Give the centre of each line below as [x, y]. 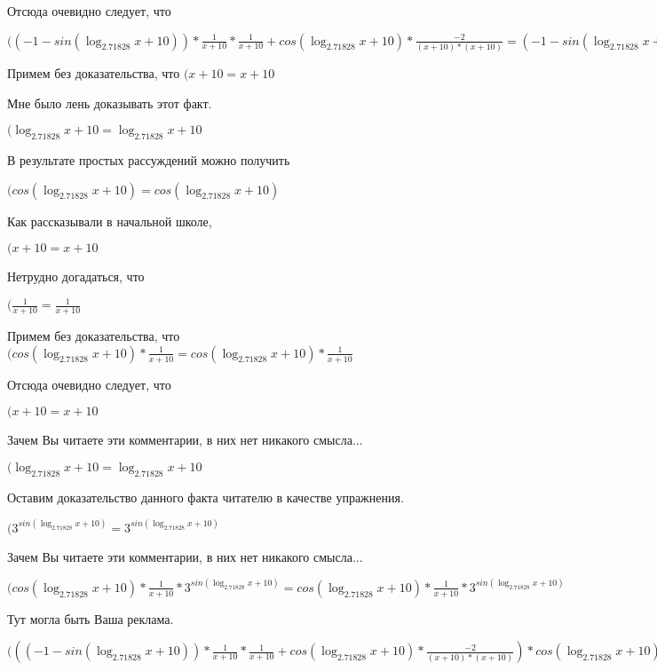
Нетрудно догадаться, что [76, 276]
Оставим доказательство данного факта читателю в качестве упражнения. [206, 497]
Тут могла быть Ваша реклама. [91, 618]
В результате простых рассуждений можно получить [149, 159]
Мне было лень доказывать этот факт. [110, 103]
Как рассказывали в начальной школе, [110, 221]
